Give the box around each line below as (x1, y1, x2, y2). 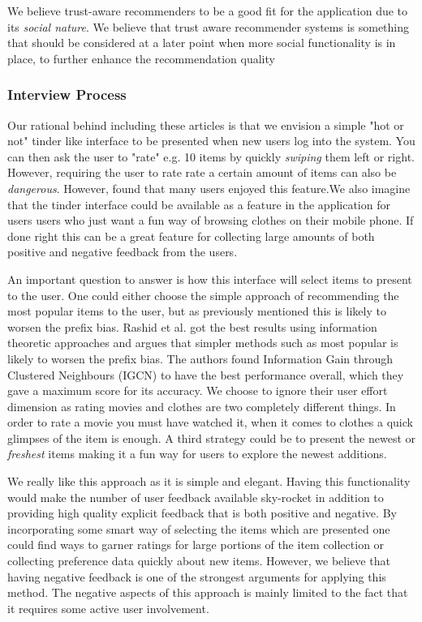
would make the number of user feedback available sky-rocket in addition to (7, 488, 384, 505)
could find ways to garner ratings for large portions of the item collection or (7, 536, 385, 553)
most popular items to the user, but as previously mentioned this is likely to (7, 302, 386, 320)
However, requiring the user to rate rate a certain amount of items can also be (7, 164, 397, 181)
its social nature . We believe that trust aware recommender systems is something (7, 18, 410, 35)
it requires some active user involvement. (7, 599, 209, 616)
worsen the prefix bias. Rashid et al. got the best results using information (7, 318, 377, 335)
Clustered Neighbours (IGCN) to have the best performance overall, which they (7, 366, 404, 383)
